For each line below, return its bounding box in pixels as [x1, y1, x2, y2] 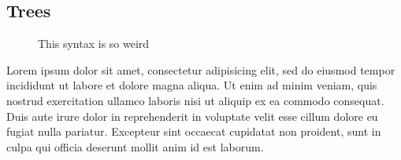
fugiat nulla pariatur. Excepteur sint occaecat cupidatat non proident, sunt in [6, 123, 381, 140]
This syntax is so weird [38, 35, 150, 52]
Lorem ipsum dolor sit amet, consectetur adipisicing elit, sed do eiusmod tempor [6, 61, 395, 78]
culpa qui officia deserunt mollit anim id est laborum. [6, 138, 264, 155]
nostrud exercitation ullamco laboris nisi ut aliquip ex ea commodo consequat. [6, 92, 384, 108]
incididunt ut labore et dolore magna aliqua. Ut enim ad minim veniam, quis [6, 77, 377, 93]
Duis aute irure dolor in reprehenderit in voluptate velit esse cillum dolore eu [6, 107, 378, 124]
